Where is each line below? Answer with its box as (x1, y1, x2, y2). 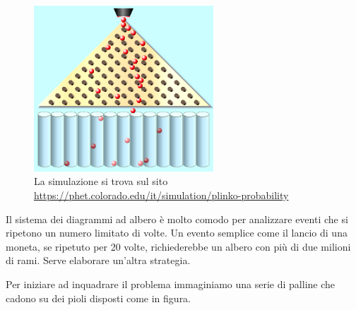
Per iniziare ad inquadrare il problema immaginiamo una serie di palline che (6, 277, 336, 291)
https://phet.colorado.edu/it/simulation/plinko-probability (34, 188, 289, 203)
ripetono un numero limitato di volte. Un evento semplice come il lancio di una (6, 225, 348, 240)
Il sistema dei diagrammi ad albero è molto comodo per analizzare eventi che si (6, 211, 348, 226)
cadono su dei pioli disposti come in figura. (6, 290, 191, 305)
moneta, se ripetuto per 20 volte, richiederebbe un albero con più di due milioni (6, 239, 351, 254)
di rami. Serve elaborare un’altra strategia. (6, 253, 191, 268)
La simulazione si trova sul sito (34, 174, 168, 189)
